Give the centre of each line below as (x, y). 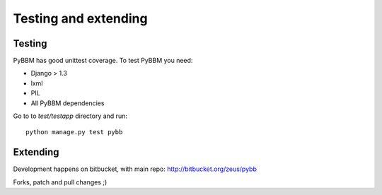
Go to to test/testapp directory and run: (70, 116)
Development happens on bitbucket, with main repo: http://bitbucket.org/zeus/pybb (135, 169)
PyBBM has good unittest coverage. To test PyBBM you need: (103, 61)
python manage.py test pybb (74, 132)
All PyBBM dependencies (68, 103)
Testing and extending (80, 18)
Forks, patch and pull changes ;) (60, 182)
